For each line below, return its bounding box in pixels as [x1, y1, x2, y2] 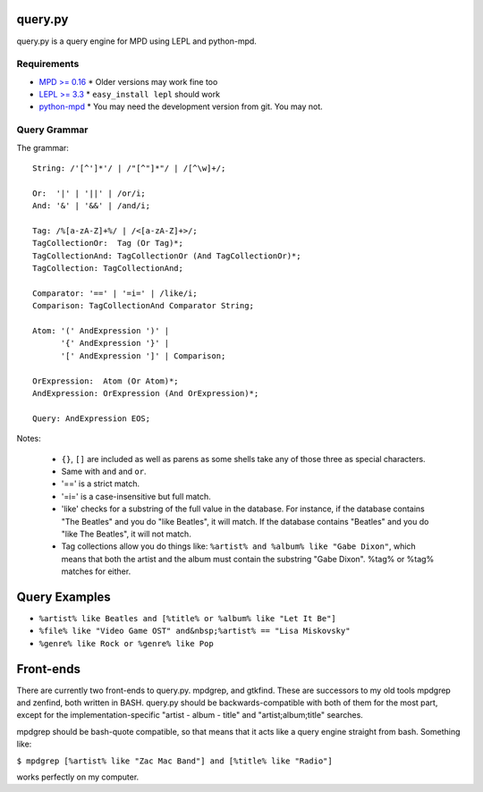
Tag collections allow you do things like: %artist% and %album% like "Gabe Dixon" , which [61, 541, 416, 552]
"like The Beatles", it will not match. [61, 528, 191, 539]
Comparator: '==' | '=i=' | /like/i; [32, 288, 199, 299]
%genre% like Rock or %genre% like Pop [38, 638, 214, 648]
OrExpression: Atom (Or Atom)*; [32, 375, 179, 386]
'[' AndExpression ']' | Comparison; [60, 350, 226, 361]
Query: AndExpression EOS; [32, 413, 151, 424]
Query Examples [16, 589, 111, 604]
